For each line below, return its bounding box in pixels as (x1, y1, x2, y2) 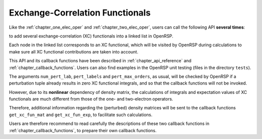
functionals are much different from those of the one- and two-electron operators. (9, 96, 173, 102)
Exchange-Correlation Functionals (9, 7, 151, 18)
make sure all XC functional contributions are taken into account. (9, 49, 138, 54)
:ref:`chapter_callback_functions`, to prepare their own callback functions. (9, 127, 157, 133)
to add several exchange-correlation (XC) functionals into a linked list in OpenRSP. (9, 33, 174, 39)
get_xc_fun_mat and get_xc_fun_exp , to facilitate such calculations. (9, 112, 153, 118)
